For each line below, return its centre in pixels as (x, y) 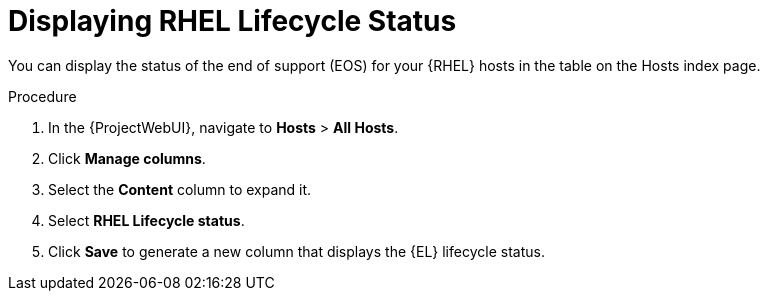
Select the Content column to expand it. (180, 189)
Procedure (42, 96)
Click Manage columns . (127, 158)
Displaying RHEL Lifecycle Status (232, 21)
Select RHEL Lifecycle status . (146, 220)
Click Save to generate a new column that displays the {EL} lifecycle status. (296, 251)
